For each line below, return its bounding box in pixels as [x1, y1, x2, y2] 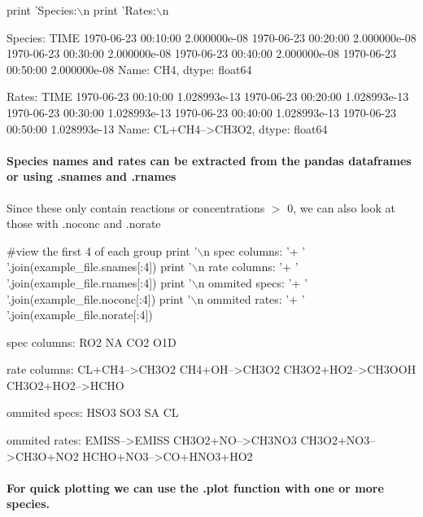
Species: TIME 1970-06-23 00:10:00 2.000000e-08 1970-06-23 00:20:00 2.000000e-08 [7, 28, 416, 46]
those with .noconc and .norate [7, 215, 161, 232]
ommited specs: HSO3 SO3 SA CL [7, 404, 179, 421]
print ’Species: [7, 2, 77, 18]
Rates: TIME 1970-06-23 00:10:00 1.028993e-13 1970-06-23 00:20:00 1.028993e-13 [7, 88, 409, 105]
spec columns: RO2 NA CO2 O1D [7, 333, 177, 350]
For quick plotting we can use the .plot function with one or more [7, 479, 384, 496]
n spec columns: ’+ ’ [203, 242, 306, 259]
